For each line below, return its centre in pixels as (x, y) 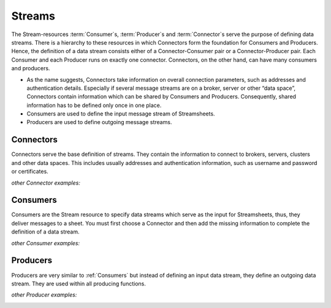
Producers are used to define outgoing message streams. (99, 122)
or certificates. (30, 172)
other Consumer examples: (46, 243)
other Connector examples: (46, 183)
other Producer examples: (44, 295)
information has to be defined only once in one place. (94, 105)
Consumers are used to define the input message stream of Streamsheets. (121, 114)
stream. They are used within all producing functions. (79, 284)
